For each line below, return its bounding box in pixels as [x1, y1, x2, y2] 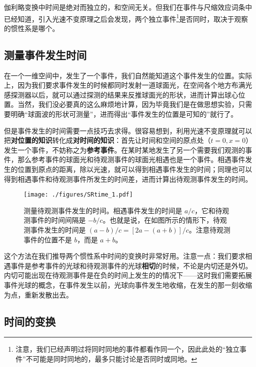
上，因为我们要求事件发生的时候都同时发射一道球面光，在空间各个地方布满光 [4, 80, 252, 90]
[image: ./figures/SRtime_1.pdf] [24, 191, 133, 199]
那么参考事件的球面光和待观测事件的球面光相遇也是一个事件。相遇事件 [17, 154, 245, 165]
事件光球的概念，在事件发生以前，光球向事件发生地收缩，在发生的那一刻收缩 [4, 279, 252, 290]
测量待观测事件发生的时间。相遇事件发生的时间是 [24, 205, 182, 215]
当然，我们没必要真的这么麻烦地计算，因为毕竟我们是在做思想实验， [17, 99, 238, 109]
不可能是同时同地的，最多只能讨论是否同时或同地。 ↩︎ [26, 353, 197, 364]
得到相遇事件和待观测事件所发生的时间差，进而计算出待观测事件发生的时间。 [4, 173, 252, 184]
